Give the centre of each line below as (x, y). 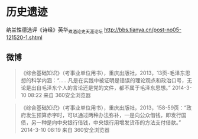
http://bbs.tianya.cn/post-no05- (143, 30)
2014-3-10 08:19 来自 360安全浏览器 (65, 130)
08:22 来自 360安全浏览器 (59, 95)
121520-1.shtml (24, 37)
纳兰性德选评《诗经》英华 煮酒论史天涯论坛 (55, 30)
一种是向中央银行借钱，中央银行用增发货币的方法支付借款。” (109, 122)
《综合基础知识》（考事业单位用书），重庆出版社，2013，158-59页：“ (103, 108)
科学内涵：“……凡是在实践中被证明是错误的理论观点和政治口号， (109, 80)
